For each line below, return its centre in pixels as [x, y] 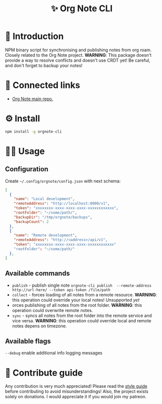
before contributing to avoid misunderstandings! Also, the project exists [77, 391]
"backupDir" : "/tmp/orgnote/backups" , [53, 217]
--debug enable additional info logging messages [54, 353]
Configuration [27, 169]
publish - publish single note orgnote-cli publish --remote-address [82, 285]
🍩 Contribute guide [44, 373]
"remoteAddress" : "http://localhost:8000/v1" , [62, 203]
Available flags [28, 341]
